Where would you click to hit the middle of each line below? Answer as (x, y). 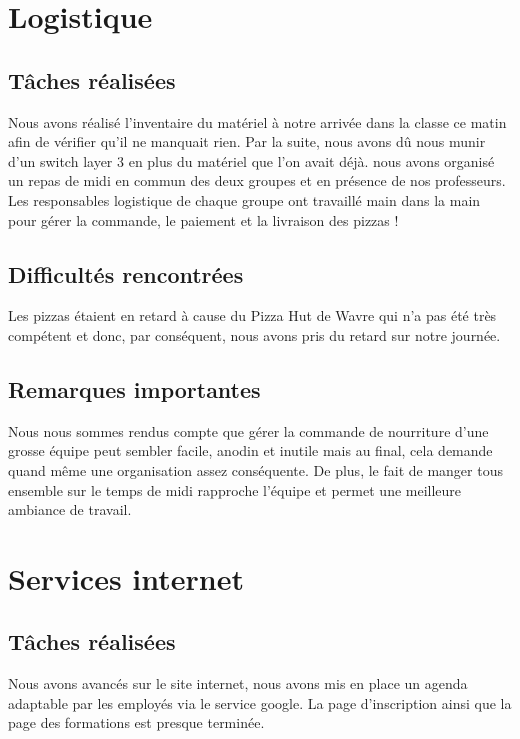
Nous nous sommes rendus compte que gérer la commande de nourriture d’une (248, 430)
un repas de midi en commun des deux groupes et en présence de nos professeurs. (257, 180)
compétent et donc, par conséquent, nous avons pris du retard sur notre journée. (254, 334)
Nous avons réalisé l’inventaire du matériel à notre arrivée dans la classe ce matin (257, 121)
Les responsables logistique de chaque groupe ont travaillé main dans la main (244, 199)
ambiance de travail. (70, 509)
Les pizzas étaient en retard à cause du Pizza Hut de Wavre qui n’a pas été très (252, 315)
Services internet (126, 577)
